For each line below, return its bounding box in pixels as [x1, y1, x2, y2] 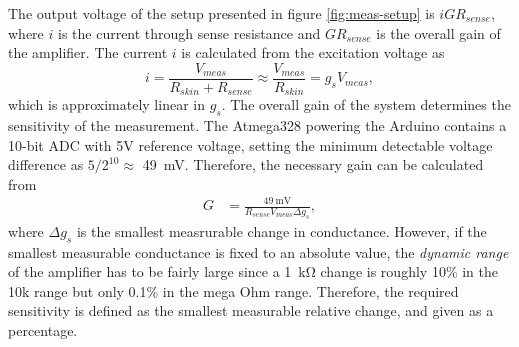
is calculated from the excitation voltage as [181, 42, 445, 63]
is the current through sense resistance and [57, 22, 321, 43]
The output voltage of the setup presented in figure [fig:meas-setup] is [8, 3, 435, 23]
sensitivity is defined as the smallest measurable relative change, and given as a [8, 300, 494, 321]
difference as [8, 154, 84, 175]
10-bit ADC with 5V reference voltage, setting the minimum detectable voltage [8, 134, 493, 155]
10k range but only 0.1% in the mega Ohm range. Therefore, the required [8, 280, 459, 301]
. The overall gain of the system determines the [221, 94, 511, 115]
